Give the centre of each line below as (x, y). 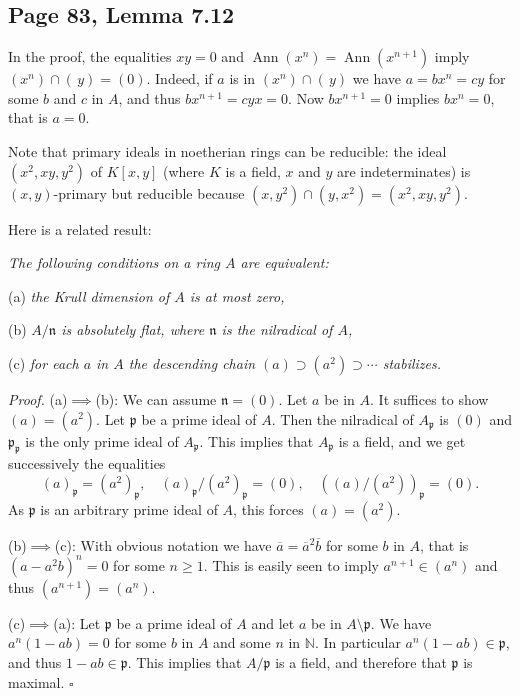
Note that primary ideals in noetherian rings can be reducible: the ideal (227, 150)
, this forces (268, 508)
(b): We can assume (156, 398)
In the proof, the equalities (90, 56)
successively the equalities (87, 463)
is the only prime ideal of (102, 440)
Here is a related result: (80, 228)
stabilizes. (412, 362)
